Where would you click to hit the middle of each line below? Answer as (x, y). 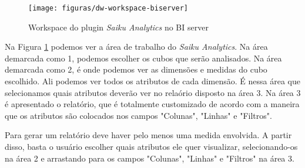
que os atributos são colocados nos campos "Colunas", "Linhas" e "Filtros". (138, 115)
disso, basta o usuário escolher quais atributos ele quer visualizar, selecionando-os (151, 146)
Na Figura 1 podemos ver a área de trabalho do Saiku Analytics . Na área (136, 47)
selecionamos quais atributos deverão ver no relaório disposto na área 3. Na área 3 (153, 92)
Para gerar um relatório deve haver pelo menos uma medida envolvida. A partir (148, 135)
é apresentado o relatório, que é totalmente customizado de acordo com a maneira (152, 104)
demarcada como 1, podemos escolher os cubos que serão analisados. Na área (143, 58)
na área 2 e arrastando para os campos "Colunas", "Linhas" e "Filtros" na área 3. (150, 158)
